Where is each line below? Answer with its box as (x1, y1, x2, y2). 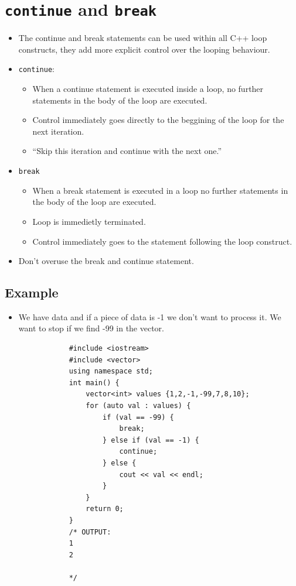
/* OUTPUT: (69, 527, 111, 536)
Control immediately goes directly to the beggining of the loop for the (32, 114, 284, 126)
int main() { (69, 378, 120, 387)
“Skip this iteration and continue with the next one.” (32, 145, 222, 157)
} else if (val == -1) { (102, 436, 199, 444)
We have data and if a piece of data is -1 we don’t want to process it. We (18, 310, 281, 323)
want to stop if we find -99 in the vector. (18, 322, 165, 334)
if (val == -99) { (102, 413, 174, 421)
